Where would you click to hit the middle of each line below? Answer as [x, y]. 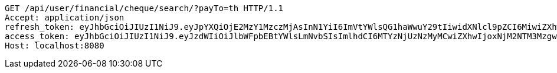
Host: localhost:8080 [55, 46]
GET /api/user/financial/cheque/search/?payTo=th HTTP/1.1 [144, 8]
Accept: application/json [65, 18]
